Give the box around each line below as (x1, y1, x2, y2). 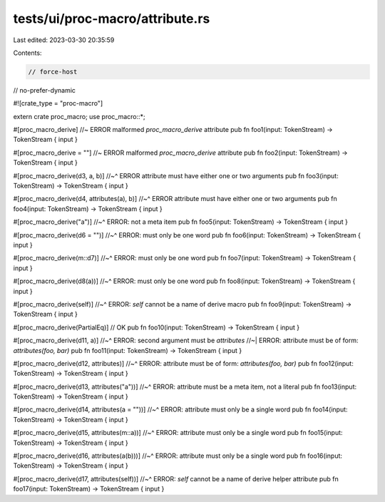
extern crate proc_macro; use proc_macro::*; (13, 112, 145, 121)
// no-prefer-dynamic (13, 86, 76, 94)
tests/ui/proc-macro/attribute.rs (13, 11, 210, 26)
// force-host (28, 68, 78, 76)
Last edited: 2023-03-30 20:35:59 (13, 36, 115, 44)
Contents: (13, 48, 42, 57)
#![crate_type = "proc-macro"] (13, 99, 103, 108)
